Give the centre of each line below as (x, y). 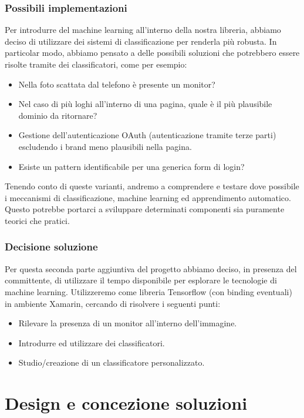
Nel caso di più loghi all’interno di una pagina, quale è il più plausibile (145, 104)
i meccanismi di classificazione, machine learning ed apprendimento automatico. (148, 197)
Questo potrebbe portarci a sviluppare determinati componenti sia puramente (145, 209)
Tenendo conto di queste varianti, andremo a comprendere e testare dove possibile (152, 186)
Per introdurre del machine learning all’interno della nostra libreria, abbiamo (143, 30)
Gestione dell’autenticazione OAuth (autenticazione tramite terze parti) (147, 135)
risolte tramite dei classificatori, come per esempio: (96, 64)
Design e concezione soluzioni (126, 403)
